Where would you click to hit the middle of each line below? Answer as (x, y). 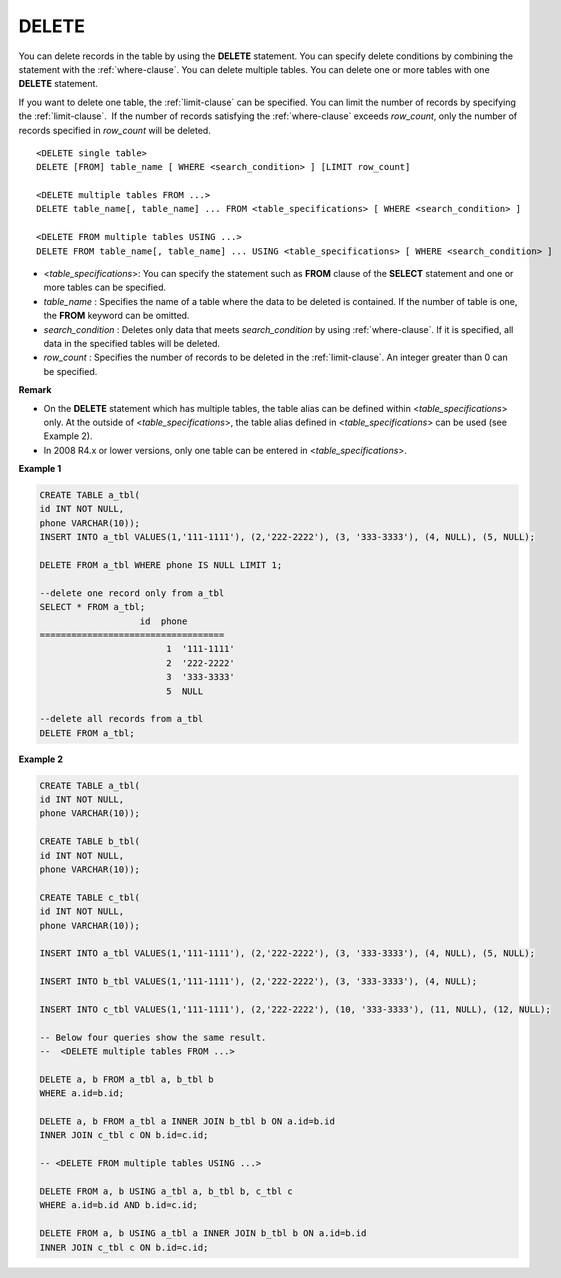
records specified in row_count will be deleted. (115, 130)
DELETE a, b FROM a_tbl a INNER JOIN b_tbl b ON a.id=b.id (187, 1121)
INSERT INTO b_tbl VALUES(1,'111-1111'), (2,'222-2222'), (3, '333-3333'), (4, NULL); (258, 981)
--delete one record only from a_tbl (132, 593)
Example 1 (40, 469)
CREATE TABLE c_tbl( (89, 897)
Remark (35, 390)
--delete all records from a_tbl (121, 719)
